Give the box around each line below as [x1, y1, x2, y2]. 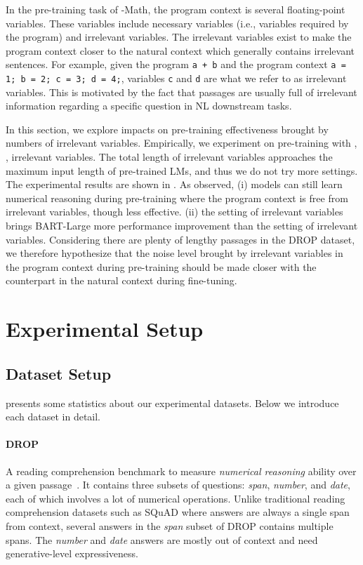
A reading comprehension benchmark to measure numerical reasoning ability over [6, 463, 357, 478]
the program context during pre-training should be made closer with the [6, 259, 317, 274]
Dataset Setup [6, 362, 112, 384]
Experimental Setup [6, 314, 204, 343]
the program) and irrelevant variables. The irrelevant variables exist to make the [6, 29, 352, 44]
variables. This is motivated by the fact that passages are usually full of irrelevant [6, 84, 357, 99]
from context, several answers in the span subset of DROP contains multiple [6, 518, 334, 533]
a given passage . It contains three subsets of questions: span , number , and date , [6, 477, 350, 492]
